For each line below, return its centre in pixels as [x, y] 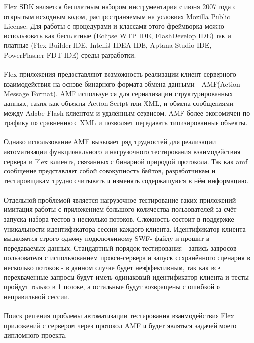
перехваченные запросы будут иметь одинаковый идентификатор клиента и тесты [126, 277]
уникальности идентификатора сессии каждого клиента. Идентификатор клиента [125, 228]
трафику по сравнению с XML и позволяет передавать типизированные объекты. [126, 122]
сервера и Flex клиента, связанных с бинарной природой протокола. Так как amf [126, 161]
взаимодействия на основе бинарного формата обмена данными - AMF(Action [122, 84]
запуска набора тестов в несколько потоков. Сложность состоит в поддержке [119, 219]
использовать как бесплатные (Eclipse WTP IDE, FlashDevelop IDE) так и [118, 35]
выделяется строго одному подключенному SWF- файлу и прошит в [107, 238]
